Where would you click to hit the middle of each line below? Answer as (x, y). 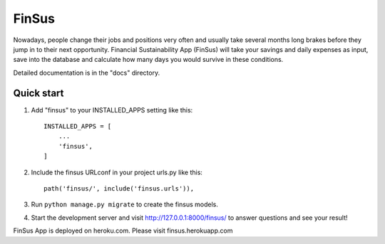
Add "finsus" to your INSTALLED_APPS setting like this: (112, 110)
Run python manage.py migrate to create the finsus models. (125, 205)
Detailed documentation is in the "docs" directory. (87, 73)
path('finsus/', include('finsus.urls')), (119, 188)
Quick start (38, 93)
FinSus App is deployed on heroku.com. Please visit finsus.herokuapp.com (123, 230)
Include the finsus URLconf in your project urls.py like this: (117, 172)
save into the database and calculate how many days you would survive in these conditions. (148, 60)
